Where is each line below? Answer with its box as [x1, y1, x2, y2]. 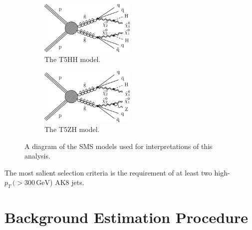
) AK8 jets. [50, 177, 84, 187]
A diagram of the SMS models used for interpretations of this [24, 140, 213, 151]
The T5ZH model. [44, 123, 100, 134]
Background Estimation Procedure [4, 207, 248, 227]
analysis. [24, 150, 50, 161]
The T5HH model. [44, 53, 101, 64]
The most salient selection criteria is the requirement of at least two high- [4, 167, 230, 177]
